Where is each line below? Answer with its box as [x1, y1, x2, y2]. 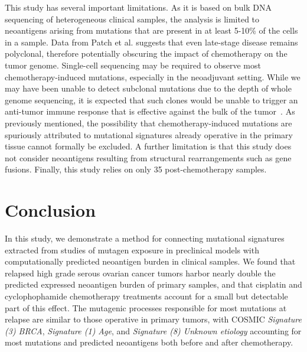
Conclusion [5, 198, 96, 222]
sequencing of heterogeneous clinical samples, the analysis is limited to [5, 12, 260, 25]
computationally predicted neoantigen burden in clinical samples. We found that [5, 255, 296, 268]
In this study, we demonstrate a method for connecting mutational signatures [5, 232, 285, 245]
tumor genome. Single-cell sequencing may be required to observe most [5, 58, 261, 71]
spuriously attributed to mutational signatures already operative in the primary [5, 128, 293, 141]
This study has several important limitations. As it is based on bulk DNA [5, 1, 272, 13]
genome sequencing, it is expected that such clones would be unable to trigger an [5, 93, 298, 106]
